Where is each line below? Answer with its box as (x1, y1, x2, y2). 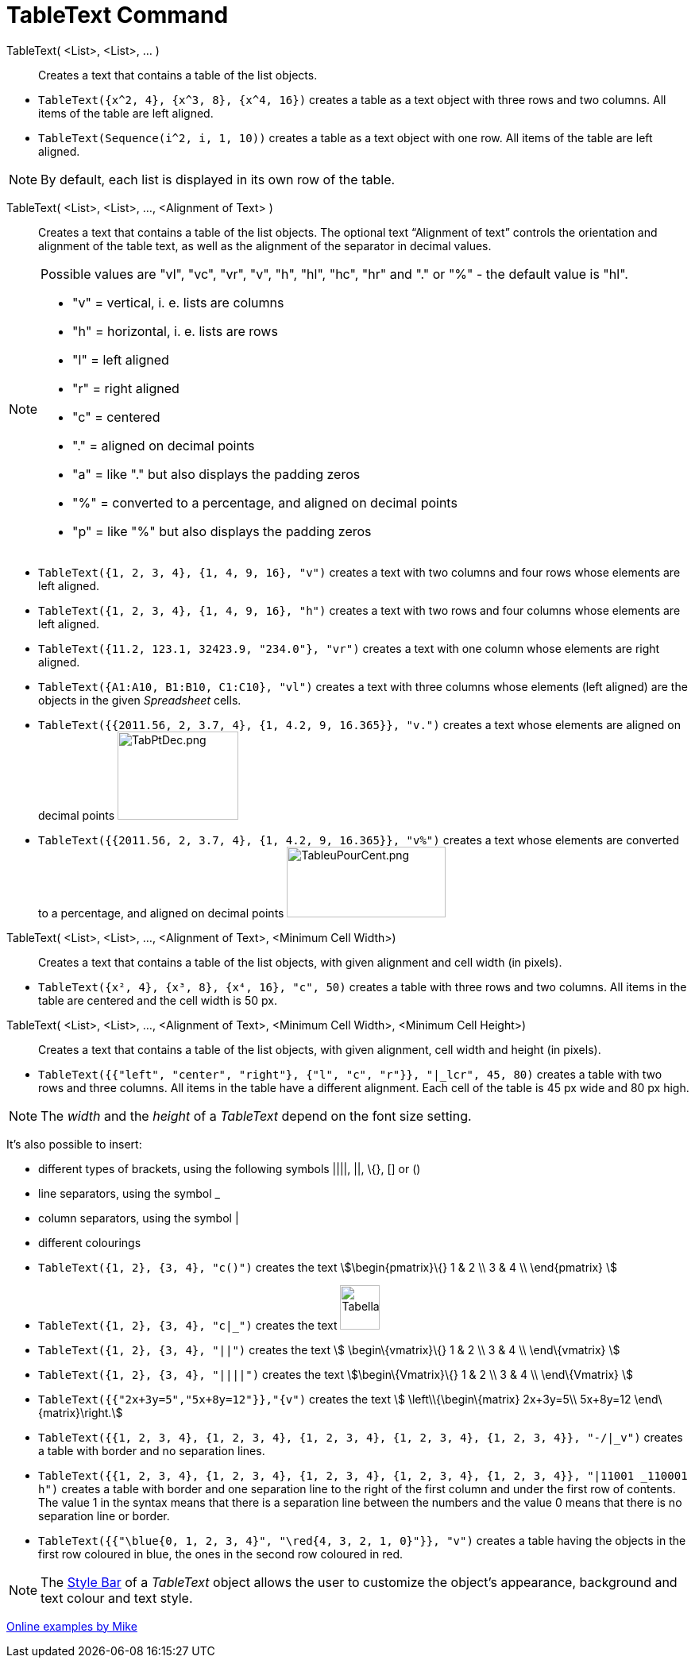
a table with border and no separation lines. (38, 1443, 265, 1457)
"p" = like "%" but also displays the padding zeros (72, 523, 372, 539)
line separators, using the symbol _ (38, 1186, 220, 1200)
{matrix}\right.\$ (38, 1405, 123, 1419)
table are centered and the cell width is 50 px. (38, 993, 277, 1007)
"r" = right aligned (72, 380, 180, 396)
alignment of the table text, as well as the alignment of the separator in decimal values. (38, 238, 492, 253)
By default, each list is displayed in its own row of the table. (41, 171, 396, 187)
